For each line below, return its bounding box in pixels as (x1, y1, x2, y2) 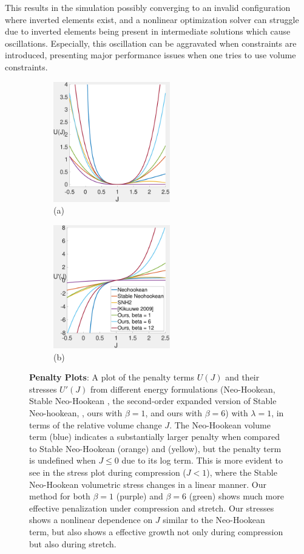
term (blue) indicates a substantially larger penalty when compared (29, 430, 280, 443)
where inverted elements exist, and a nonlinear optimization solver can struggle (5, 13, 299, 25)
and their (225, 371, 260, 383)
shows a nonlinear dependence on (29, 513, 153, 526)
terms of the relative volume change (29, 418, 162, 431)
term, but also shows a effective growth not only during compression (29, 525, 283, 538)
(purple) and (116, 490, 163, 502)
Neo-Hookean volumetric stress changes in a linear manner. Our (29, 478, 266, 490)
